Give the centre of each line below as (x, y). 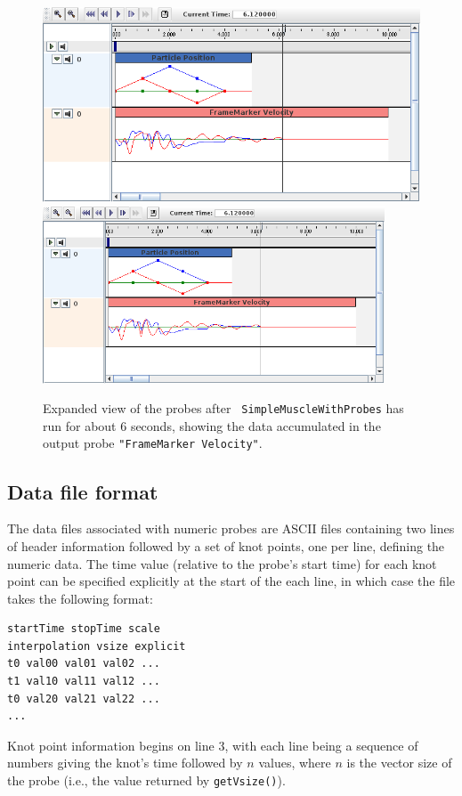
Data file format (83, 491)
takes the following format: (80, 598)
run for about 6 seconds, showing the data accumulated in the (212, 425)
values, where (295, 763)
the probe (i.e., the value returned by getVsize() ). (146, 780)
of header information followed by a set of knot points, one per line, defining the (226, 545)
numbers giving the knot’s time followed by (125, 763)
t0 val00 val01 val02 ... (84, 664)
